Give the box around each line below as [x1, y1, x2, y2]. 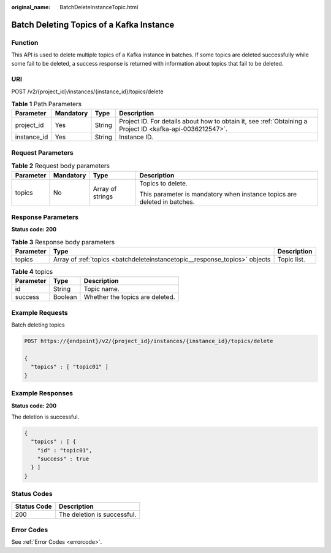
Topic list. [277, 255, 306, 264]
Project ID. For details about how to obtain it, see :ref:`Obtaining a [118, 117, 308, 126]
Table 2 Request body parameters [11, 161, 110, 170]
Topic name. [83, 285, 120, 293]
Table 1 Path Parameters [11, 100, 82, 109]
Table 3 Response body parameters [11, 238, 115, 246]
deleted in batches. [139, 197, 196, 206]
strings [93, 192, 113, 201]
